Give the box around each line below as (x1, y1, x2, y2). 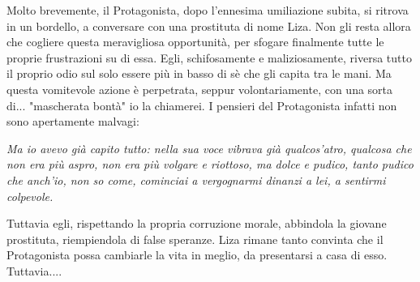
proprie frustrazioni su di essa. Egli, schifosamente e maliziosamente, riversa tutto (6, 49, 412, 66)
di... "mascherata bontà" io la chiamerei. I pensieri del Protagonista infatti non (6, 96, 397, 113)
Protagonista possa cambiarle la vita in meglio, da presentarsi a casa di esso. (6, 246, 388, 263)
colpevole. (6, 187, 54, 204)
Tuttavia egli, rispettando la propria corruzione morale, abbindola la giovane (6, 215, 387, 232)
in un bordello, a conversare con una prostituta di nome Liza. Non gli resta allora (6, 17, 411, 34)
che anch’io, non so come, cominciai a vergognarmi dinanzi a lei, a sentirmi (6, 171, 386, 188)
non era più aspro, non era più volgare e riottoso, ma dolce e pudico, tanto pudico (6, 156, 414, 173)
